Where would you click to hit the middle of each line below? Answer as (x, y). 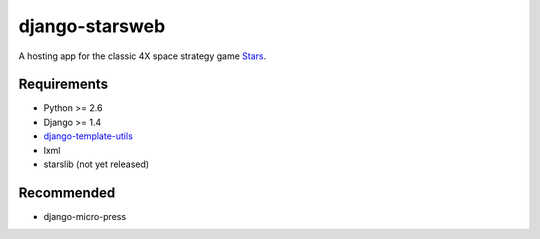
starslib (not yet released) (96, 164)
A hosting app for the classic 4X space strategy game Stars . (142, 56)
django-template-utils (88, 136)
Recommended (67, 192)
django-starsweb (92, 26)
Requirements (63, 84)
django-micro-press (85, 216)
